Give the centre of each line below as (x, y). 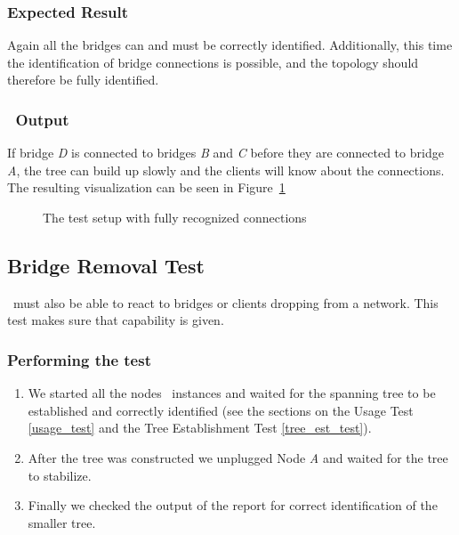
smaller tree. (62, 522)
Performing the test (79, 359)
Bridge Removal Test (106, 265)
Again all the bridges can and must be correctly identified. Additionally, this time (230, 45)
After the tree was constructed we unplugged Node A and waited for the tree (238, 457)
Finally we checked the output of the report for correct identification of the (233, 505)
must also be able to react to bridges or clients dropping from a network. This (225, 302)
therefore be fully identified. (83, 80)
